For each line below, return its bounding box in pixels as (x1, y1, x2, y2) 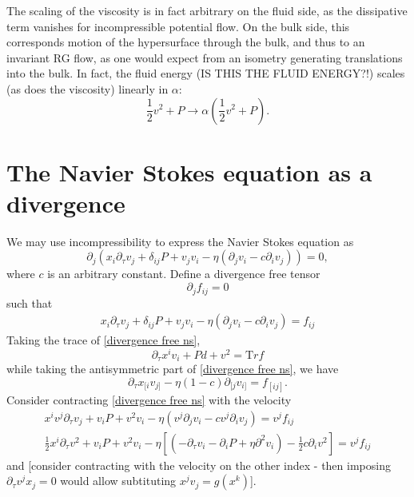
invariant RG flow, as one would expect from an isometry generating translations (6, 49, 403, 66)
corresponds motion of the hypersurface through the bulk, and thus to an (6, 34, 365, 50)
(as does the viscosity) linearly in (6, 80, 169, 97)
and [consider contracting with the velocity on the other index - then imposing (6, 456, 391, 473)
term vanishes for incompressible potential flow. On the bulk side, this (6, 18, 350, 34)
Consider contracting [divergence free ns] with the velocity (6, 392, 292, 408)
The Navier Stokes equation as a (6, 155, 372, 188)
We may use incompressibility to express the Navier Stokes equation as (6, 233, 354, 249)
